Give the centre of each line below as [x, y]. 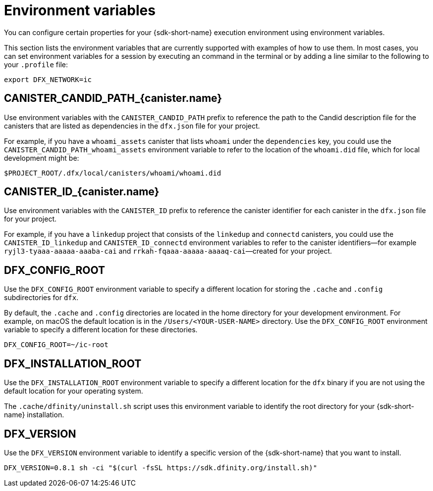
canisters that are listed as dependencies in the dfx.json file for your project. [132, 126]
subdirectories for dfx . [41, 298]
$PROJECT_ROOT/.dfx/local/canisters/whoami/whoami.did [113, 173]
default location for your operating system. [74, 391]
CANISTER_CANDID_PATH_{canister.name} [113, 98]
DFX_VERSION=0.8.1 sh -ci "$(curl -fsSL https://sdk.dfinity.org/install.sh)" [161, 468]
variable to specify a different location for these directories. [101, 330]
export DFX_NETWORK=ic [48, 79]
